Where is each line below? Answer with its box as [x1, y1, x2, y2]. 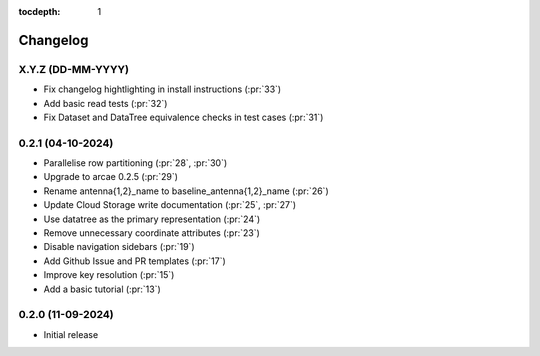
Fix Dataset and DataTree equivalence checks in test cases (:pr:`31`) [43, 111, 324, 123]
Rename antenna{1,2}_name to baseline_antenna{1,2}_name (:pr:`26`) [43, 185, 329, 197]
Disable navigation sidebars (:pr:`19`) [43, 241, 195, 253]
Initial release [43, 328, 99, 340]
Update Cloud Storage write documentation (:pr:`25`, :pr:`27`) [43, 199, 297, 211]
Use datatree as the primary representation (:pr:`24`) [43, 213, 261, 225]
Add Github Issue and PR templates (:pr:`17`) [43, 255, 227, 267]
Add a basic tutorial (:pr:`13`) [43, 283, 162, 295]
